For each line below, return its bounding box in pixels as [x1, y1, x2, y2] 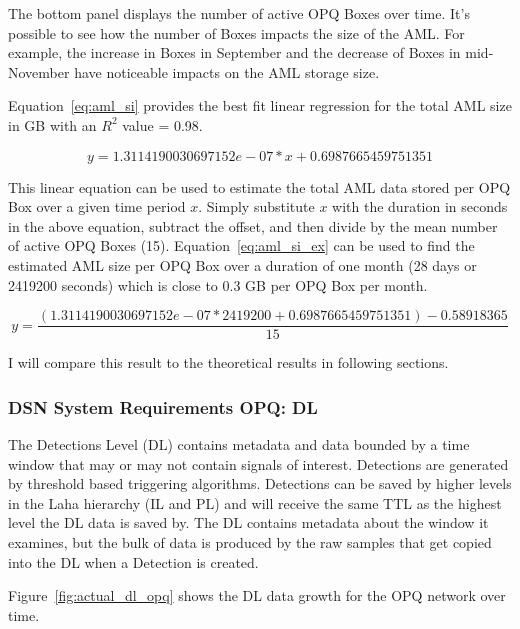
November [8, 61, 70, 82]
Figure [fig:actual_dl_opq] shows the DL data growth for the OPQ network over [8, 585, 506, 606]
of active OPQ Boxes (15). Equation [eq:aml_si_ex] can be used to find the [8, 235, 475, 256]
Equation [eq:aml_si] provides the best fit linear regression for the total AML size [8, 95, 512, 116]
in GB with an [8, 114, 97, 135]
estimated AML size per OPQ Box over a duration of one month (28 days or [8, 254, 477, 275]
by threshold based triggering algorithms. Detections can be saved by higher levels [8, 473, 512, 494]
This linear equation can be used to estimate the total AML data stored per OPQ [8, 176, 511, 197]
